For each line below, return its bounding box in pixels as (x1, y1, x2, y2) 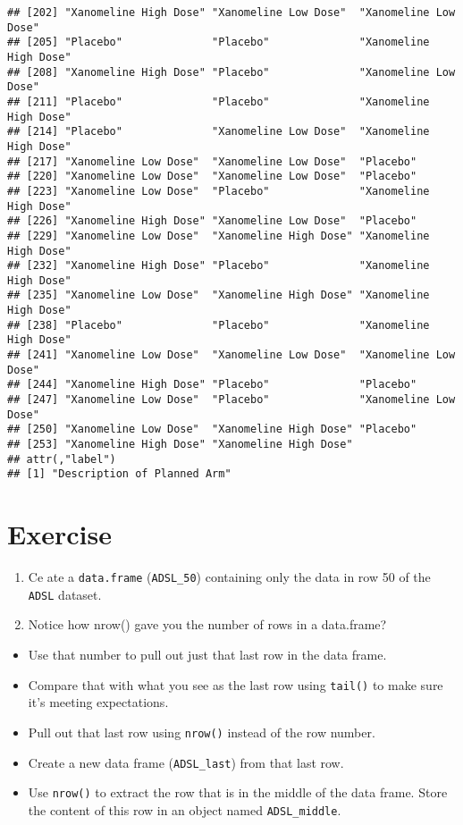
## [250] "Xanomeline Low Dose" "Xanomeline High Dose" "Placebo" (7, 423, 417, 436)
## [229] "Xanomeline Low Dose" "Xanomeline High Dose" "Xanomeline (7, 229, 430, 242)
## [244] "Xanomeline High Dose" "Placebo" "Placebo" (7, 378, 417, 391)
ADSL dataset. (28, 585, 102, 603)
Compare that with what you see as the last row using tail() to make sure (28, 675, 443, 694)
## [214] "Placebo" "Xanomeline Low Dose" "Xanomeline (7, 125, 430, 139)
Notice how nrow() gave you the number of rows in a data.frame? (28, 615, 387, 634)
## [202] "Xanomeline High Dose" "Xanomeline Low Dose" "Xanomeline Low (7, 6, 456, 19)
